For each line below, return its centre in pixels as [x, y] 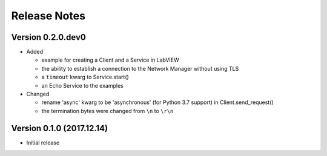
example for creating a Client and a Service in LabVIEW [111, 60]
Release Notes [48, 16]
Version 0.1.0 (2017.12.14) [60, 128]
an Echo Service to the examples [82, 85]
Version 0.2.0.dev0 [48, 37]
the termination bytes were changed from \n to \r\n [107, 111]
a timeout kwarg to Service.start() [85, 77]
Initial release [43, 143]
